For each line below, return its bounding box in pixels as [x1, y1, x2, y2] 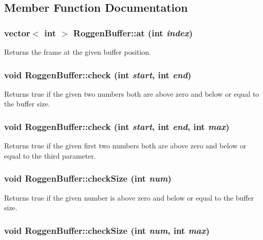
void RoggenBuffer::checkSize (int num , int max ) [4, 224, 210, 236]
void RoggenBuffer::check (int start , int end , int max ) [4, 120, 230, 133]
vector [4, 26, 30, 39]
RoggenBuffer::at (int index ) [73, 26, 193, 39]
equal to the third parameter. [4, 150, 96, 161]
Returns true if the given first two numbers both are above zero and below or [4, 140, 247, 151]
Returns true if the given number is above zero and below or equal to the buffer [4, 192, 254, 203]
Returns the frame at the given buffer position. [4, 47, 151, 57]
